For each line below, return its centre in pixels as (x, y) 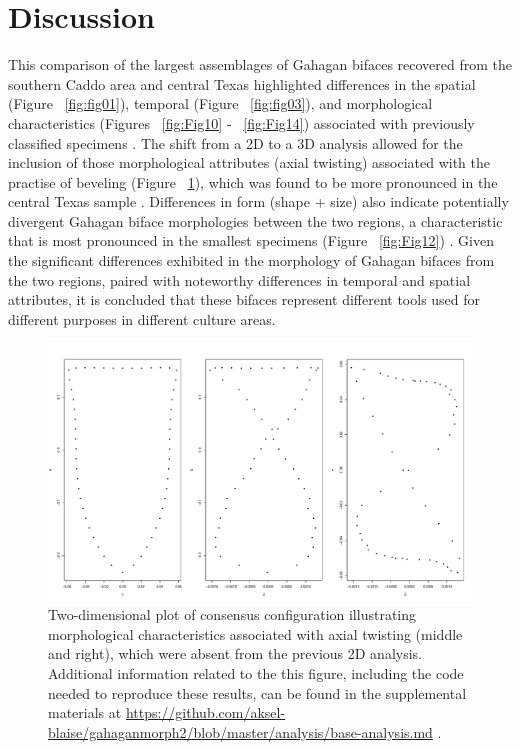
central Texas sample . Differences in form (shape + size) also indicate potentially (258, 201)
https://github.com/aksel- (205, 712)
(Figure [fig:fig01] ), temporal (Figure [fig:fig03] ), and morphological (220, 103)
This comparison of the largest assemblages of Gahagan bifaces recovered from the (260, 64)
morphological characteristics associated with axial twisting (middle (255, 633)
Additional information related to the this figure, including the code (256, 672)
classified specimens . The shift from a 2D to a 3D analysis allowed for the (235, 142)
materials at (85, 712)
